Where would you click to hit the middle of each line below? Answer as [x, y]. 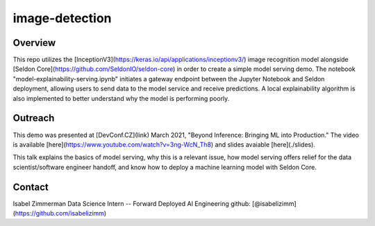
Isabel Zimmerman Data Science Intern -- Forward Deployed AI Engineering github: [132, 203]
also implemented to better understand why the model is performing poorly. [121, 98]
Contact [31, 187]
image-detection [62, 18]
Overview [34, 43]
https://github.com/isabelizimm [59, 213]
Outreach [34, 118]
